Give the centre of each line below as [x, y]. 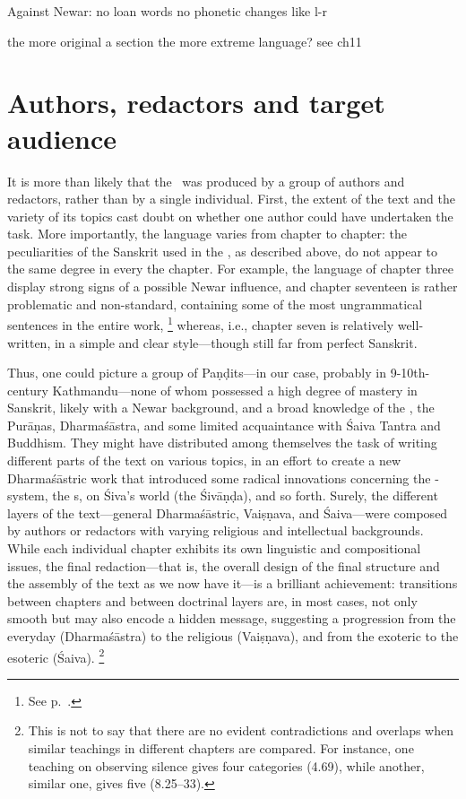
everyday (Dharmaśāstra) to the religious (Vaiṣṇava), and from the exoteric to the [233, 636]
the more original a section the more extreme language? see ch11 [185, 41]
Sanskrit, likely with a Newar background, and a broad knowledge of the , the [221, 408]
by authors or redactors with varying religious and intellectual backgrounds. [216, 530]
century [28, 390]
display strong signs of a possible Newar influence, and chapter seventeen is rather [233, 287]
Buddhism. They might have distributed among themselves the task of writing [222, 443]
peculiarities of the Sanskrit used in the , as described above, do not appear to [223, 251]
